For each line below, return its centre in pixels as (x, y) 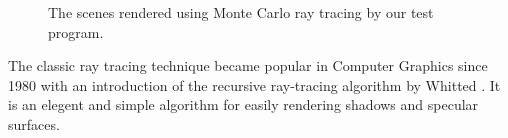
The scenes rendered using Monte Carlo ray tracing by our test (241, 12)
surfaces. (34, 123)
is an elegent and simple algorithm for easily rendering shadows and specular (243, 104)
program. (76, 31)
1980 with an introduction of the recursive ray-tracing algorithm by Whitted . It (254, 84)
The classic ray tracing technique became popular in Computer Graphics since (248, 65)
